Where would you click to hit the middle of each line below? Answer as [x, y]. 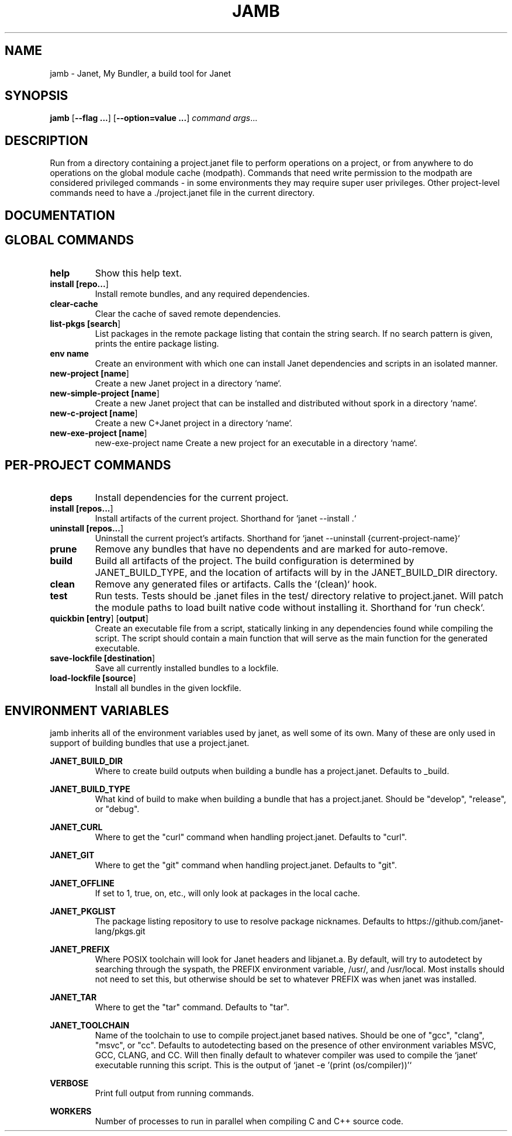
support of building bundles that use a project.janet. [150, 743]
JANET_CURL [76, 827]
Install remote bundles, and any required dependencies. [202, 294]
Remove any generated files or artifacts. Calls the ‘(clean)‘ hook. [236, 584]
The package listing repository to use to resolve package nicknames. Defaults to [250, 921]
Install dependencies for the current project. [192, 498]
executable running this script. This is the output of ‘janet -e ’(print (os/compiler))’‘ [253, 1065]
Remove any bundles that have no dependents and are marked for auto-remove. [271, 549]
